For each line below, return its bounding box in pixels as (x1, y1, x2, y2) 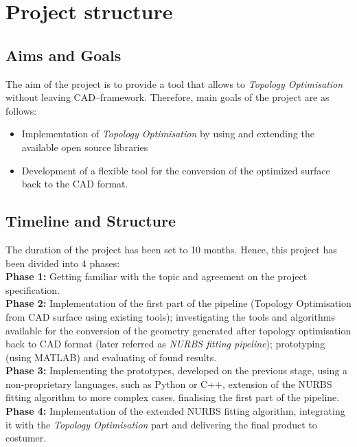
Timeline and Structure (5, 210, 176, 231)
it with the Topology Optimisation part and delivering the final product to (5, 417, 317, 431)
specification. (5, 282, 60, 297)
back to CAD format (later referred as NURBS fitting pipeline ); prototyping (5, 336, 325, 351)
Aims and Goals (5, 44, 122, 65)
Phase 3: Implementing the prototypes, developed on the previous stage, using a (5, 363, 348, 378)
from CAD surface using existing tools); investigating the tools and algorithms (5, 309, 335, 323)
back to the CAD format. (21, 176, 128, 191)
